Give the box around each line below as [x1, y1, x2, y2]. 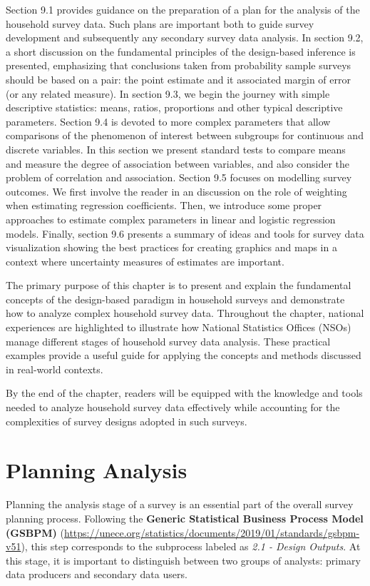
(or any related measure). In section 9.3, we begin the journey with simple [6, 86, 330, 101]
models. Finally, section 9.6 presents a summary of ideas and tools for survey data [6, 226, 364, 241]
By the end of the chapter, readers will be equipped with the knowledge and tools [6, 385, 363, 400]
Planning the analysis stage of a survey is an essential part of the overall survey [6, 497, 354, 512]
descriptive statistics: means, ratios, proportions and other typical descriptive [6, 100, 343, 115]
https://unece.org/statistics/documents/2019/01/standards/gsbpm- [63, 525, 360, 540]
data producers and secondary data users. [6, 567, 187, 582]
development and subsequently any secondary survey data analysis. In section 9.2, [6, 30, 364, 45]
